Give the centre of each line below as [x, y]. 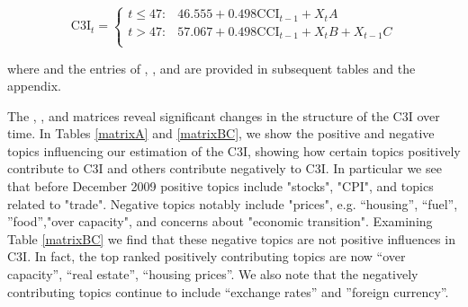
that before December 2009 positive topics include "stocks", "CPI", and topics [220, 186]
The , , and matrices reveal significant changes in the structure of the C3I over [224, 115]
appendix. [34, 86]
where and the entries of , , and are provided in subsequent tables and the [211, 68]
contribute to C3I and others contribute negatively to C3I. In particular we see [225, 168]
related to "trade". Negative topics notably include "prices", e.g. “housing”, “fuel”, [233, 203]
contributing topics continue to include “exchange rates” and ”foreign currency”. [228, 291]
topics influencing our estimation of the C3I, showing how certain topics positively [234, 150]
